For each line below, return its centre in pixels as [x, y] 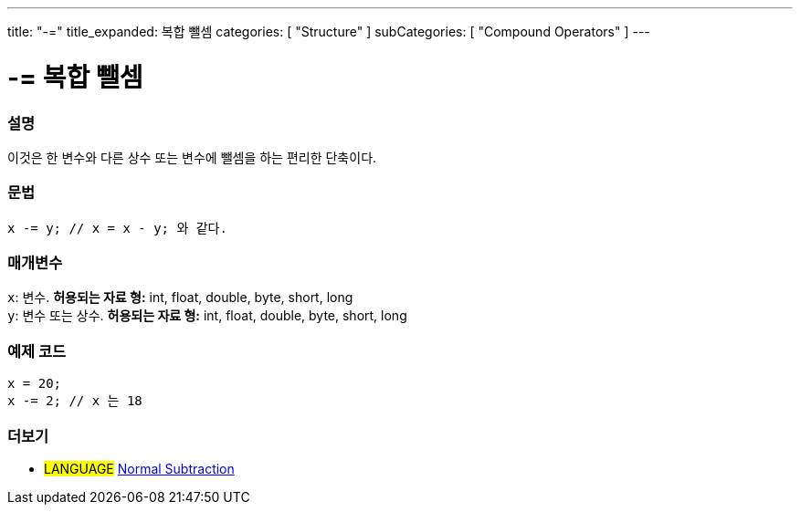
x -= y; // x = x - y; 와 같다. [117, 228]
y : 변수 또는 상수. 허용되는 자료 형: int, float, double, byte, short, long [207, 316]
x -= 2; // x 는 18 [75, 401]
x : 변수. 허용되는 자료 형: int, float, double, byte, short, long [180, 298]
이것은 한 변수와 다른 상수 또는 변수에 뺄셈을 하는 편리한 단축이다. [192, 157]
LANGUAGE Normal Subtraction [139, 468]
